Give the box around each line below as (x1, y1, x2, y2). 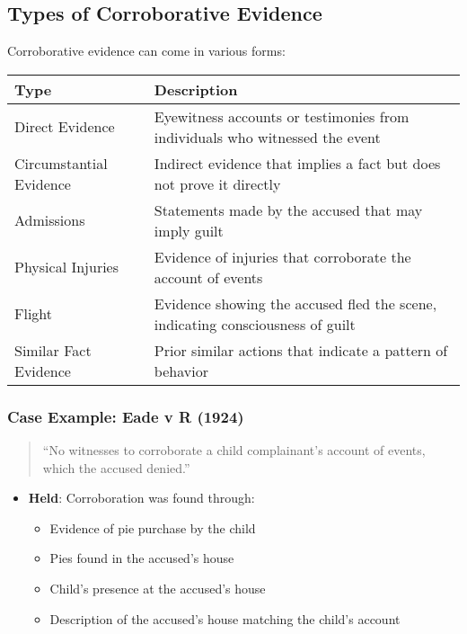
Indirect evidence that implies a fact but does (154, 152, 441, 174)
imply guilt (154, 219, 224, 241)
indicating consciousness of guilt (154, 313, 356, 335)
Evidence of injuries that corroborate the (154, 246, 411, 267)
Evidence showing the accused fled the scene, (154, 292, 437, 314)
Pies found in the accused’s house (49, 549, 234, 567)
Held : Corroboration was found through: (28, 488, 255, 507)
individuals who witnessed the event (154, 126, 381, 147)
